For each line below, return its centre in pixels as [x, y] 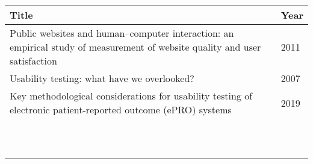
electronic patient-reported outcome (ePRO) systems [121, 109]
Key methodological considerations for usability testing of [131, 96]
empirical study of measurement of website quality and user [135, 47]
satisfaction [33, 61]
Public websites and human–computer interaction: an [122, 33]
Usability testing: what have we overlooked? [102, 78]
